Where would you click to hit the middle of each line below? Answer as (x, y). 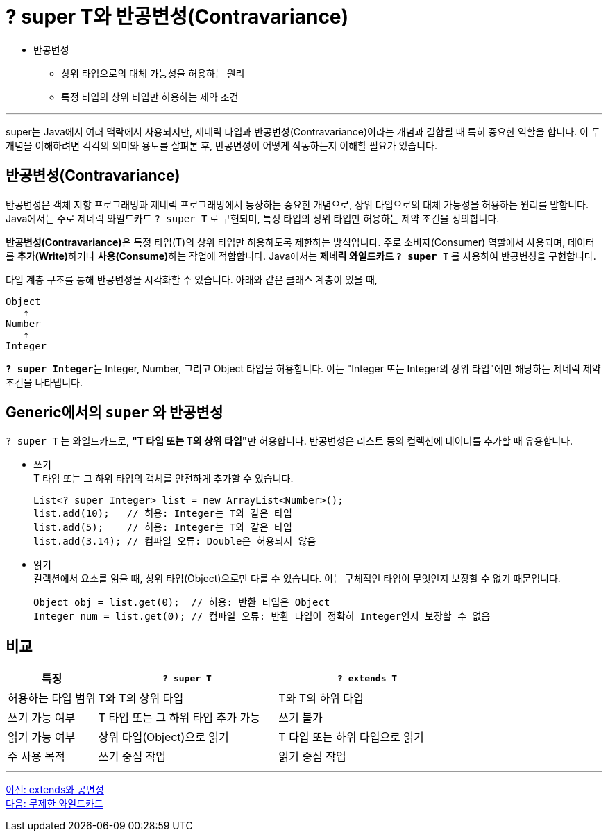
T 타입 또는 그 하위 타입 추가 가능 (179, 718)
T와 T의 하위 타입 (321, 698)
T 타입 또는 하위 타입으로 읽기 (351, 737)
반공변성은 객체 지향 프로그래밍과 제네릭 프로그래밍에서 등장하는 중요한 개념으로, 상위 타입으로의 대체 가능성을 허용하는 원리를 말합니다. (297, 204)
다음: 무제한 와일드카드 (54, 804)
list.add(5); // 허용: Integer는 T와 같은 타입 (163, 528)
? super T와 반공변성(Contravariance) (177, 17)
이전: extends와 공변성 (55, 790)
